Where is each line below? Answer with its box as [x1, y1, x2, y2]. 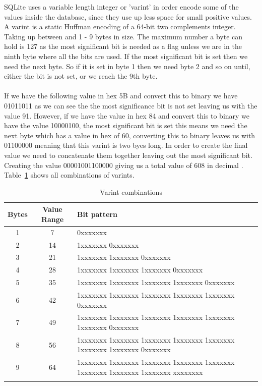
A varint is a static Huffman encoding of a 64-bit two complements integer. [4, 21, 236, 32]
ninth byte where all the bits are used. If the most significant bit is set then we [4, 50, 248, 61]
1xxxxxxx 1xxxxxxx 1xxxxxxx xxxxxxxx [77, 366, 203, 377]
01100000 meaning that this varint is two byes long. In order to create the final [4, 140, 248, 150]
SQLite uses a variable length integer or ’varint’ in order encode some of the [4, 2, 239, 12]
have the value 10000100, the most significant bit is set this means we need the [4, 120, 247, 131]
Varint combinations [100, 186, 162, 197]
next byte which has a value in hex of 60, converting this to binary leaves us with [4, 130, 255, 140]
